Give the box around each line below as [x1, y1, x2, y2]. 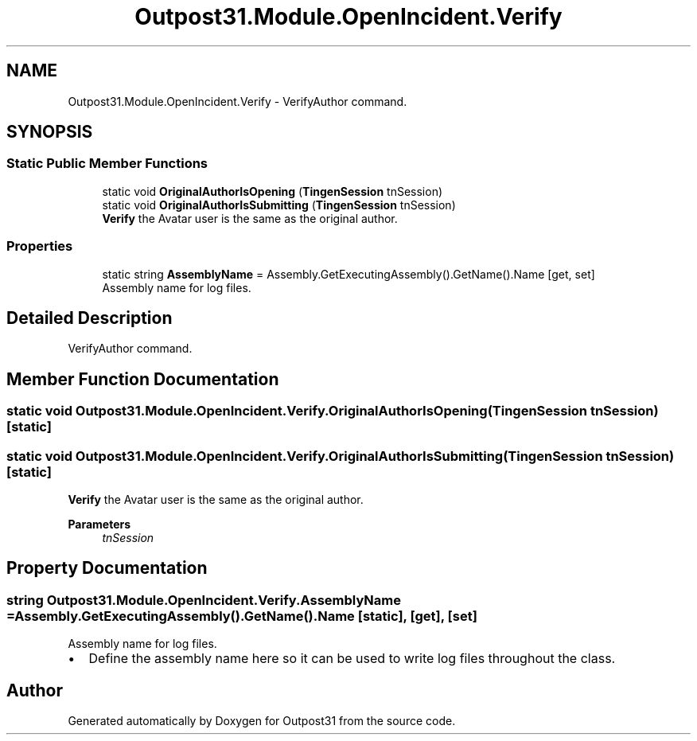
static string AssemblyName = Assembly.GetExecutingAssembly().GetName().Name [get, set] [102, 267, 595, 281]
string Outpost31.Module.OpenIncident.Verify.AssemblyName [6, 591, 401, 608]
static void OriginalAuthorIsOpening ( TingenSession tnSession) [102, 184, 443, 198]
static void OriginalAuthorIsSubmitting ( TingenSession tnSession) [102, 197, 456, 212]
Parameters [68, 517, 131, 531]
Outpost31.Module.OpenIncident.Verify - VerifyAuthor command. [68, 94, 407, 108]
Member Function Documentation [6, 369, 279, 389]
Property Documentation [6, 558, 208, 579]
